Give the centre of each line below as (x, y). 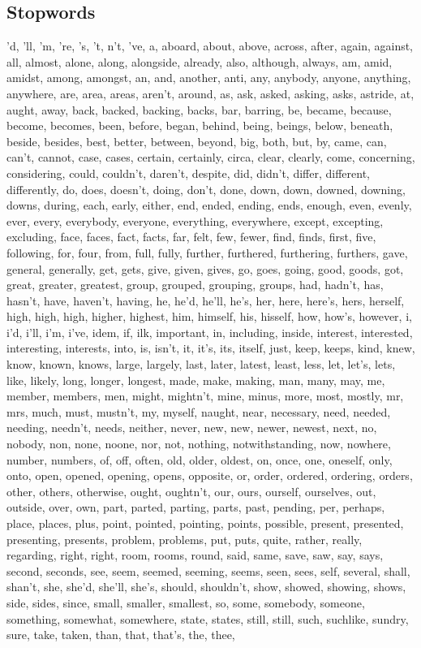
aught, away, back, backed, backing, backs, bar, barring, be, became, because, (199, 109)
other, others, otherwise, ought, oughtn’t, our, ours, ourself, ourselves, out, (191, 491)
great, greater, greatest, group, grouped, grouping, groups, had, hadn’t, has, (195, 285)
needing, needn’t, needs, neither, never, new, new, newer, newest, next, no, (192, 428)
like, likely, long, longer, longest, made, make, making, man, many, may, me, (196, 380)
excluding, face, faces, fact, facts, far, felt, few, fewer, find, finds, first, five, (191, 237)
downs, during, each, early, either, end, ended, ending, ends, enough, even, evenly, (209, 205)
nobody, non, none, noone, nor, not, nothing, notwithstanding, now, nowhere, (199, 444)
